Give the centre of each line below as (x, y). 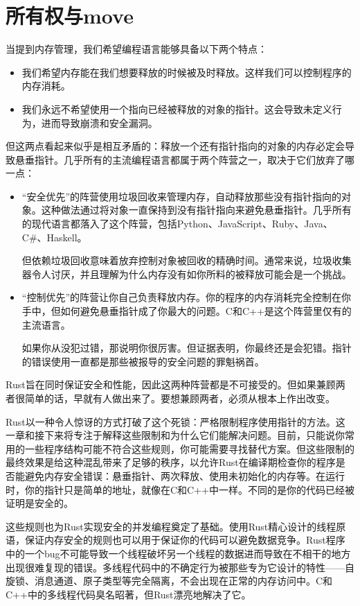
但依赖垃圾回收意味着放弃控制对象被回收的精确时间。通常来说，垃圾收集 (187, 260)
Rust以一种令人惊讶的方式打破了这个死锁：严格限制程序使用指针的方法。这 (175, 421)
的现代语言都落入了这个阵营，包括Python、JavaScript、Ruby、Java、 (177, 224)
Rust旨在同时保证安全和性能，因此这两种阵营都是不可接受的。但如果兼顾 (171, 384)
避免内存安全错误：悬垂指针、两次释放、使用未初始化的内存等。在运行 (184, 475)
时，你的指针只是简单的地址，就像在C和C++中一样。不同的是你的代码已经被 (180, 489)
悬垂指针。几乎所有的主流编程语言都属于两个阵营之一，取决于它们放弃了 (180, 159)
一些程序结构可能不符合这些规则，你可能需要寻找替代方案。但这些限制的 (189, 448)
